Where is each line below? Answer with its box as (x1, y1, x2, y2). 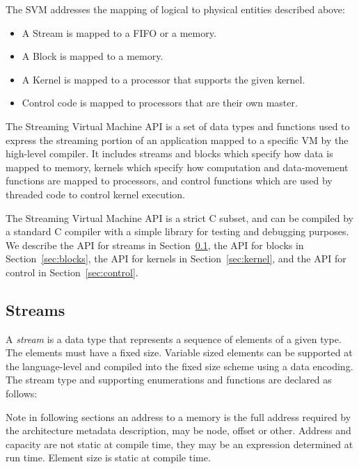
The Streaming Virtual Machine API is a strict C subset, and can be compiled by (6, 210, 353, 225)
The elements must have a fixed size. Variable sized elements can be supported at (6, 345, 353, 360)
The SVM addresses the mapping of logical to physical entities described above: (6, 2, 345, 16)
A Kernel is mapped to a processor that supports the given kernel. (22, 72, 305, 86)
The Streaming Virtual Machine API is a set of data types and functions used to (6, 118, 350, 133)
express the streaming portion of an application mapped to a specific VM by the (6, 132, 349, 147)
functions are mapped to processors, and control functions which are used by (6, 173, 333, 188)
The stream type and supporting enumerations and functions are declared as (6, 372, 332, 387)
